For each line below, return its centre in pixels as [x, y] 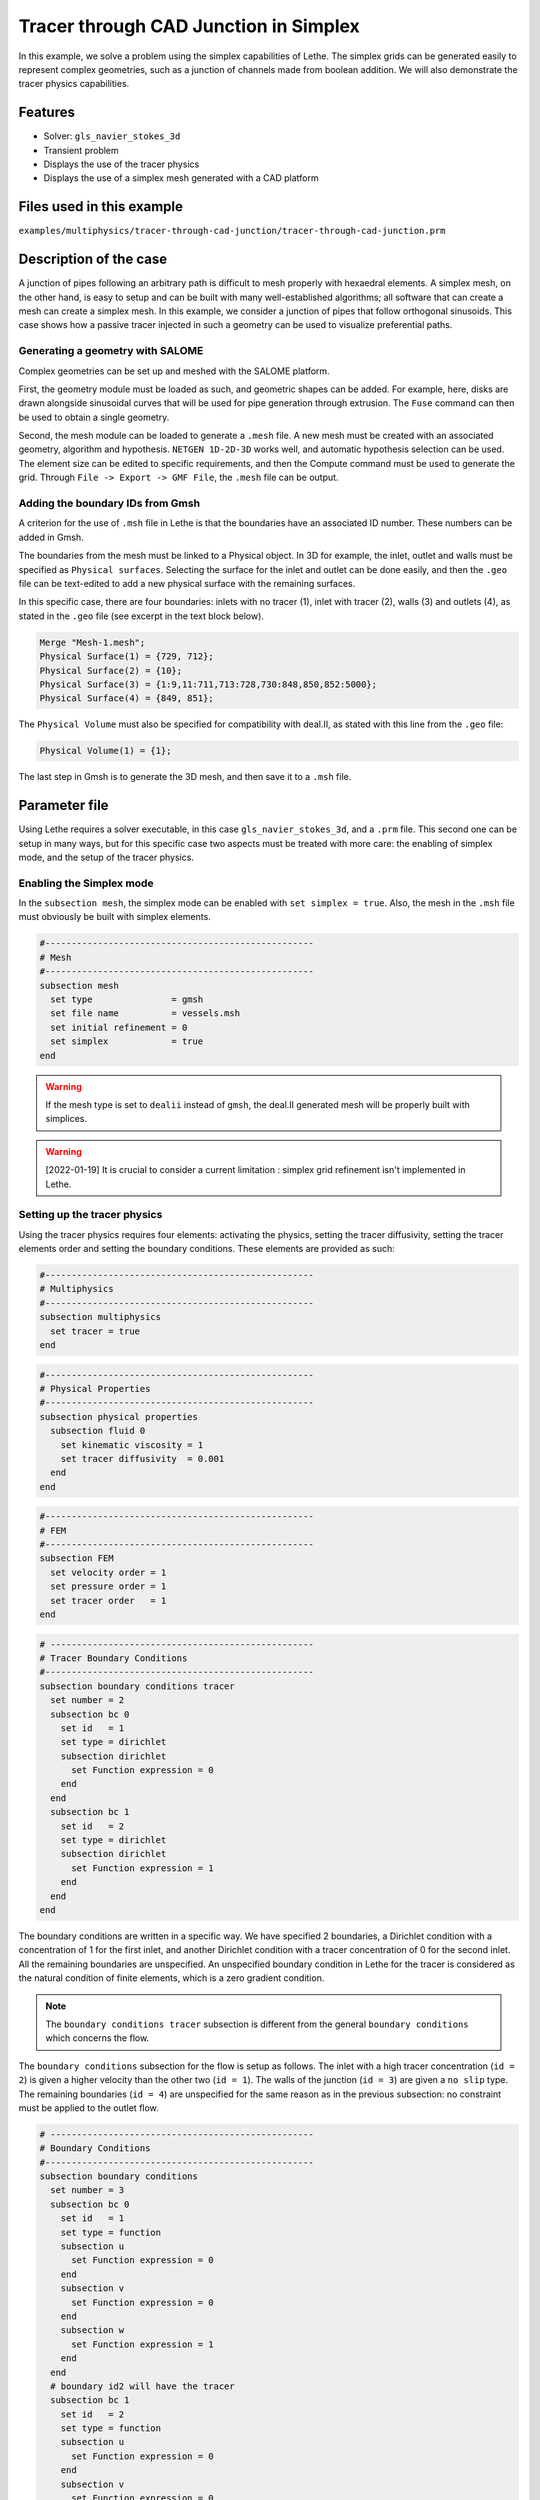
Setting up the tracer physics [90, 1215]
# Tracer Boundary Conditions [113, 1658]
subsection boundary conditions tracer [137, 1686]
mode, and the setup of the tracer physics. [106, 857]
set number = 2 [87, 1700]
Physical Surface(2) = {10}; [111, 670]
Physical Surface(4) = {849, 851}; [126, 698]
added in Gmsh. [51, 537]
